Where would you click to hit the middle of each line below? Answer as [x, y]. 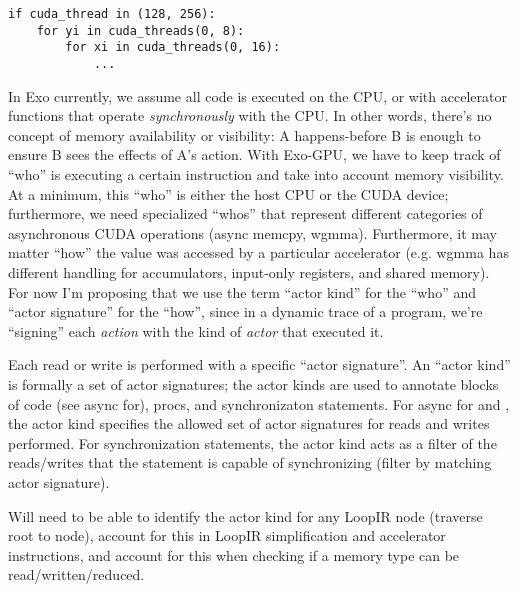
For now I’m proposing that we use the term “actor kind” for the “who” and [242, 291]
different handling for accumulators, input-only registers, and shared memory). [249, 271]
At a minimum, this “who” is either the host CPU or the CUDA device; [228, 193]
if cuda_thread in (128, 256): [112, 14]
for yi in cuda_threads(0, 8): [140, 30]
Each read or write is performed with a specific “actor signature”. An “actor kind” [259, 364]
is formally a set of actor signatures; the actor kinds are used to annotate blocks [253, 383]
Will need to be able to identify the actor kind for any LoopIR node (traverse [245, 515]
